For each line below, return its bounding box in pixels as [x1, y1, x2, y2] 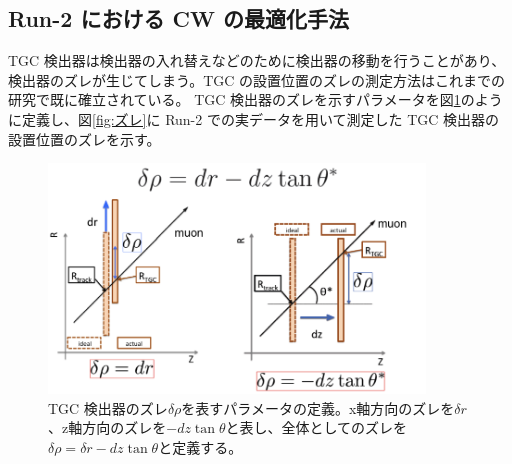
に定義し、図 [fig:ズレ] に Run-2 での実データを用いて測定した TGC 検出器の [8, 108, 500, 129]
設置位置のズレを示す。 [8, 128, 161, 149]
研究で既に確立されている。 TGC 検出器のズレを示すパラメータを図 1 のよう [8, 89, 503, 110]
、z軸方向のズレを [48, 417, 167, 438]
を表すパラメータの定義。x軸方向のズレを [181, 397, 455, 418]
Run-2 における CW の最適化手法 [8, 3, 349, 34]
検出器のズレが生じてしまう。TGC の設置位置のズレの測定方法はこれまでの [8, 69, 506, 90]
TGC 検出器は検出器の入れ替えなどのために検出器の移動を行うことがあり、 [8, 50, 506, 71]
